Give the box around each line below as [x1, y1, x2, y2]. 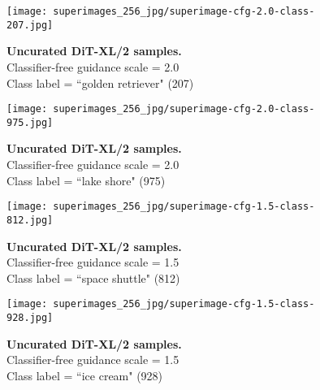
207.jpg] [6, 19, 54, 31]
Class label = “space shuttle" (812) [6, 269, 180, 286]
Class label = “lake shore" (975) [6, 171, 166, 188]
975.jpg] [6, 116, 54, 128]
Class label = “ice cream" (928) [6, 366, 163, 383]
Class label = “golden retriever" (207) [6, 74, 194, 91]
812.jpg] [6, 214, 54, 226]
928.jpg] [6, 311, 54, 323]
